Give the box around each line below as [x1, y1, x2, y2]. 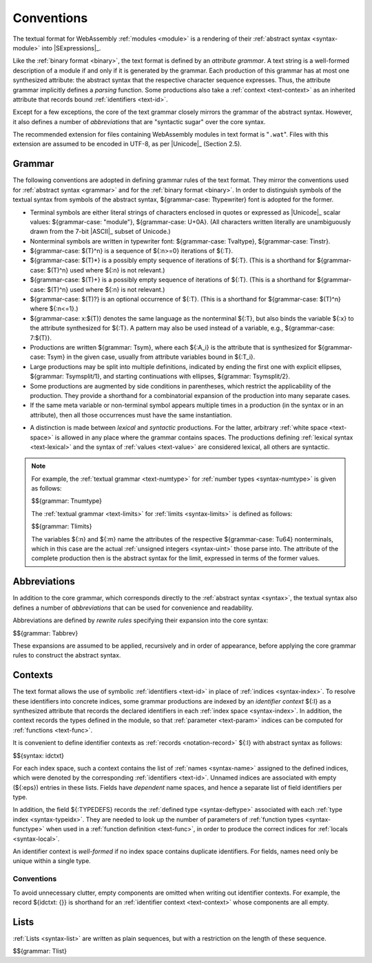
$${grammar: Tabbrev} [12, 628, 79, 637]
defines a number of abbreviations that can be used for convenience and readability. [12, 604, 254, 612]
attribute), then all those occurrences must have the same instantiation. [30, 410, 232, 419]
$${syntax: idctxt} [12, 751, 65, 760]
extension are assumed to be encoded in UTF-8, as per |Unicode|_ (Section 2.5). [12, 140, 242, 148]
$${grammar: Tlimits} [31, 522, 92, 530]
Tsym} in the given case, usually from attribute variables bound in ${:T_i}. [47, 353, 256, 361]
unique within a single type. [12, 857, 91, 865]
